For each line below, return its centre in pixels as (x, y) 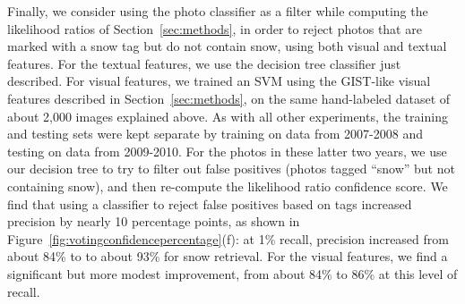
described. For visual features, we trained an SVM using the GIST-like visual (219, 81)
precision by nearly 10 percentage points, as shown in (154, 221)
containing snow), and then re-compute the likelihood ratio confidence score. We (228, 186)
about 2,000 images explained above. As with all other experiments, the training (228, 116)
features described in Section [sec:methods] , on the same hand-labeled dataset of (229, 98)
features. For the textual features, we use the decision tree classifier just (204, 63)
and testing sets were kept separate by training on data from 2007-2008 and (215, 134)
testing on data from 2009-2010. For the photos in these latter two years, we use (227, 151)
